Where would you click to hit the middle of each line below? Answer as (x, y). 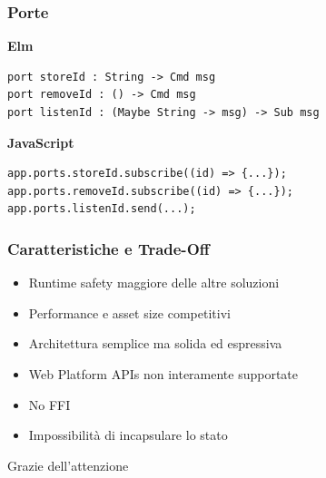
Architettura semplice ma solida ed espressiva (155, 343)
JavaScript (41, 142)
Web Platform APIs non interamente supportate (163, 373)
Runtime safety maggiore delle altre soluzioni (154, 283)
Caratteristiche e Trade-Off (109, 248)
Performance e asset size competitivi (129, 312)
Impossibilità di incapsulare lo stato (128, 435)
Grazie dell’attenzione (68, 465)
